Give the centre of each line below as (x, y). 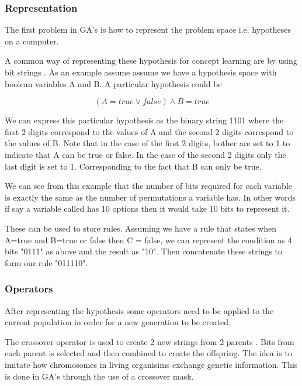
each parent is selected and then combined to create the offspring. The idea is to (148, 353)
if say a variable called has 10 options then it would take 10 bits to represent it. (147, 208)
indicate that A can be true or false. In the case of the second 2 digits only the (145, 154)
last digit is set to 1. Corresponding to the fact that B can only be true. (133, 166)
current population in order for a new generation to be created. (118, 322)
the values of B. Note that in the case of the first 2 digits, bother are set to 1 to (147, 143)
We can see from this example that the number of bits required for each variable (148, 186)
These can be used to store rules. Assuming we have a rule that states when (140, 228)
